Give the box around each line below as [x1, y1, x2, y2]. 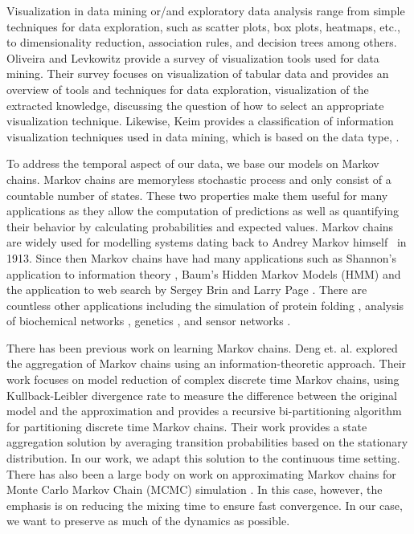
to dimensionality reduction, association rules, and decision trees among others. [6, 34, 397, 51]
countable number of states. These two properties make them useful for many [6, 186, 388, 203]
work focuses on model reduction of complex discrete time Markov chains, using [6, 371, 400, 388]
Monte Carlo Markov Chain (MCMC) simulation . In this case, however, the [6, 481, 383, 498]
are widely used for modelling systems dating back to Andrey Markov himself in [6, 234, 407, 251]
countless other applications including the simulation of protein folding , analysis [6, 296, 404, 313]
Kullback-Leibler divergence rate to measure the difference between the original [6, 386, 397, 403]
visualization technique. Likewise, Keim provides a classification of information [6, 112, 394, 129]
